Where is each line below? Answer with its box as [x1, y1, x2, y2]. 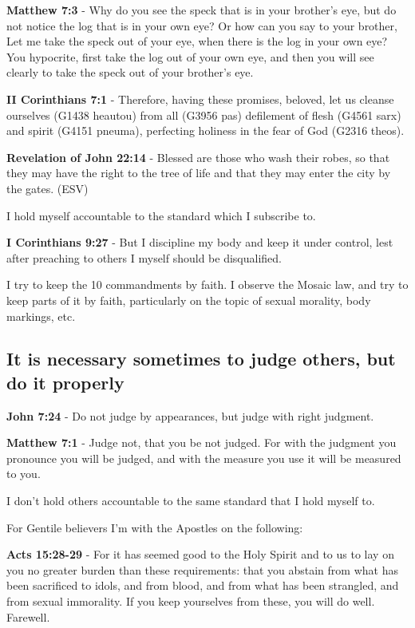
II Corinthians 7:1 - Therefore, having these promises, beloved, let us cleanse [6, 90, 394, 107]
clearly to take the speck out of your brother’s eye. [6, 64, 254, 81]
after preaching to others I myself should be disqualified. [6, 249, 283, 266]
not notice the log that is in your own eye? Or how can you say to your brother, [6, 17, 397, 34]
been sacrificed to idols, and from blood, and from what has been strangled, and [6, 577, 399, 594]
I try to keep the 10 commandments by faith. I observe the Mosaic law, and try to [6, 276, 409, 293]
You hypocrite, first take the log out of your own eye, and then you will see [6, 48, 374, 65]
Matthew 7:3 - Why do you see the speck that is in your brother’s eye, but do [6, 2, 397, 18]
